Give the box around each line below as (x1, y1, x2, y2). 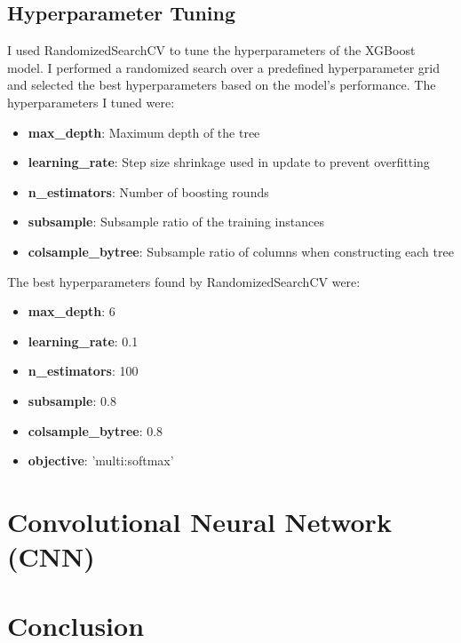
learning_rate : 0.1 (28, 331, 139, 350)
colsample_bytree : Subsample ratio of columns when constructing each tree (28, 242, 454, 260)
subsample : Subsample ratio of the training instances (28, 212, 324, 231)
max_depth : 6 (28, 302, 115, 321)
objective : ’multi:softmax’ (28, 451, 174, 470)
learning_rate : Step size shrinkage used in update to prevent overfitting (28, 153, 430, 171)
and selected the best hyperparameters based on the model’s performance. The (7, 75, 436, 94)
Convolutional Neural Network (7, 503, 392, 539)
